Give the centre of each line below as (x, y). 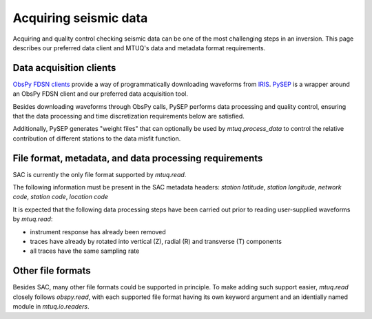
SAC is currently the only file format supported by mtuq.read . (100, 174)
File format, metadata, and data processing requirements (138, 158)
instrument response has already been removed (98, 231)
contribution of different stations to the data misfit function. (97, 138)
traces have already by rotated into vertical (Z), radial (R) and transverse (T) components (156, 242)
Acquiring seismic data (80, 18)
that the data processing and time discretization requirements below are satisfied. (128, 116)
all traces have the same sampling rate (85, 251)
